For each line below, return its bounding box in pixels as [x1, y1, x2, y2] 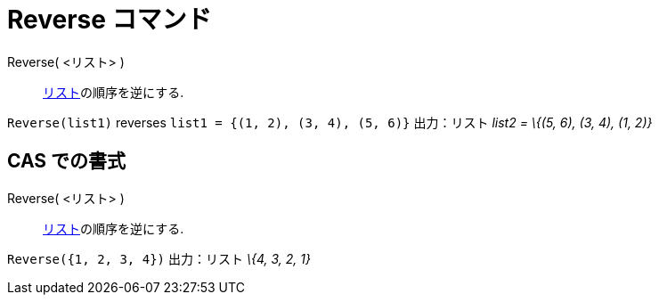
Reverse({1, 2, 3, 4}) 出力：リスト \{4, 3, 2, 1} [7, 250, 311, 266]
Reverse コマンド [7, 4, 212, 35]
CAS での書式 [7, 150, 126, 173]
